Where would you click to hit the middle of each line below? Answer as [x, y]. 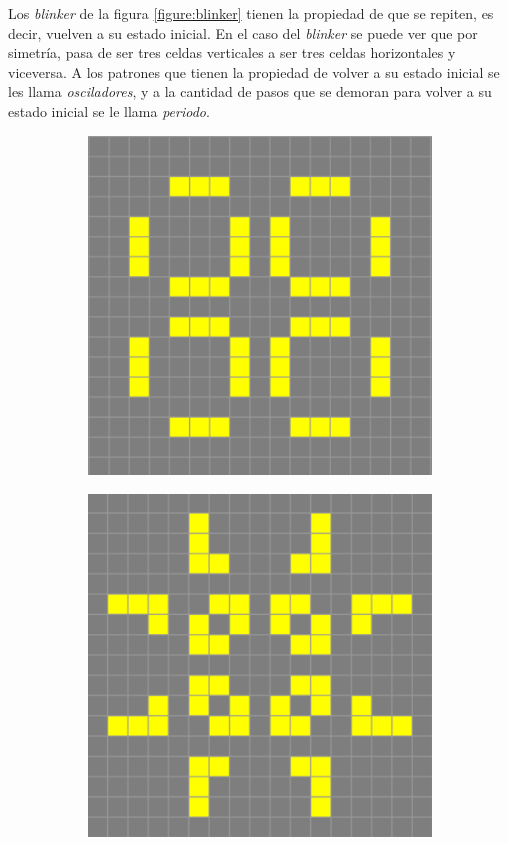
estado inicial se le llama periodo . [109, 110]
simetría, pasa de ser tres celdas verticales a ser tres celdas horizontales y [232, 52]
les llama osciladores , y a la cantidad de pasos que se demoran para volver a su [250, 91]
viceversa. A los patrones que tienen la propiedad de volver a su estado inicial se [254, 71]
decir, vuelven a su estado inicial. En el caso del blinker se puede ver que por [243, 32]
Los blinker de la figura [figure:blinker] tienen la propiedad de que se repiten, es [251, 13]
